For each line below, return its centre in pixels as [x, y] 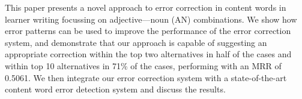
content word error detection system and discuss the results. [115, 89]
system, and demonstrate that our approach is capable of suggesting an [136, 42]
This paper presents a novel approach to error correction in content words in [146, 7]
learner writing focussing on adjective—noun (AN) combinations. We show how [151, 19]
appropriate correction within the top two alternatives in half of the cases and [148, 54]
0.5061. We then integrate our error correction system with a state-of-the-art [146, 77]
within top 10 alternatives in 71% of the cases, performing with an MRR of [143, 65]
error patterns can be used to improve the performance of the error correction [148, 31]
